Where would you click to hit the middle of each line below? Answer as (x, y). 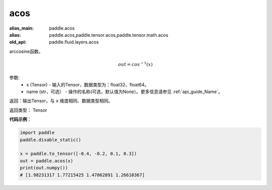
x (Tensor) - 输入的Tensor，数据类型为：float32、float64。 (88, 84)
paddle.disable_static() (51, 140)
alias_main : (21, 28)
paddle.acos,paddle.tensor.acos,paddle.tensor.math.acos (109, 35)
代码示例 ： (20, 119)
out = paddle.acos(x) (47, 161)
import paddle (37, 133)
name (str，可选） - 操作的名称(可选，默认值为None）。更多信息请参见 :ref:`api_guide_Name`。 (124, 92)
